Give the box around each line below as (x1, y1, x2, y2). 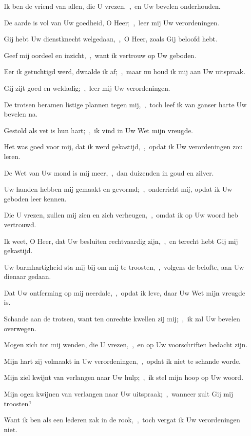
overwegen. (4, 323, 37, 333)
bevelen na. (4, 109, 38, 119)
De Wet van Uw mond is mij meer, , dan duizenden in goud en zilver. (4, 167, 214, 178)
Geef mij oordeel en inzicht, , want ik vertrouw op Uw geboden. (4, 50, 196, 60)
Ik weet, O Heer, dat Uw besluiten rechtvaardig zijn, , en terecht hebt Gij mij (4, 236, 238, 246)
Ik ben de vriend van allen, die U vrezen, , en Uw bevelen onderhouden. (4, 1, 221, 11)
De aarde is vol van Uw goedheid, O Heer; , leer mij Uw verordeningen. (4, 17, 219, 27)
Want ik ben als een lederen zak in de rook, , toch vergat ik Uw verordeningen (4, 415, 240, 425)
